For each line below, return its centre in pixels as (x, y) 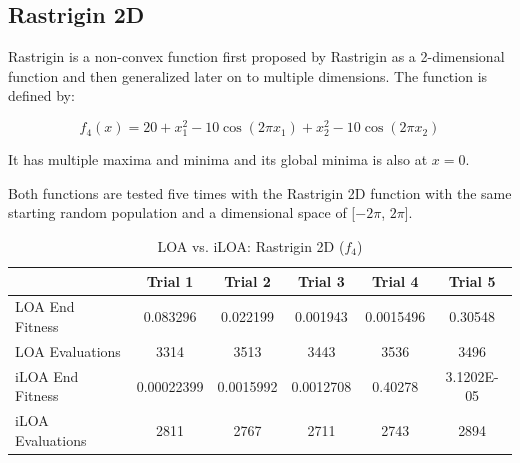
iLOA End (47, 375)
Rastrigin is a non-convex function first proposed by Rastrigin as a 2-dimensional (256, 56)
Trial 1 (170, 280)
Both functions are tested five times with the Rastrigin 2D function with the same (260, 192)
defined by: (41, 95)
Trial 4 (395, 280)
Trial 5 (472, 280)
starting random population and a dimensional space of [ (182, 212)
